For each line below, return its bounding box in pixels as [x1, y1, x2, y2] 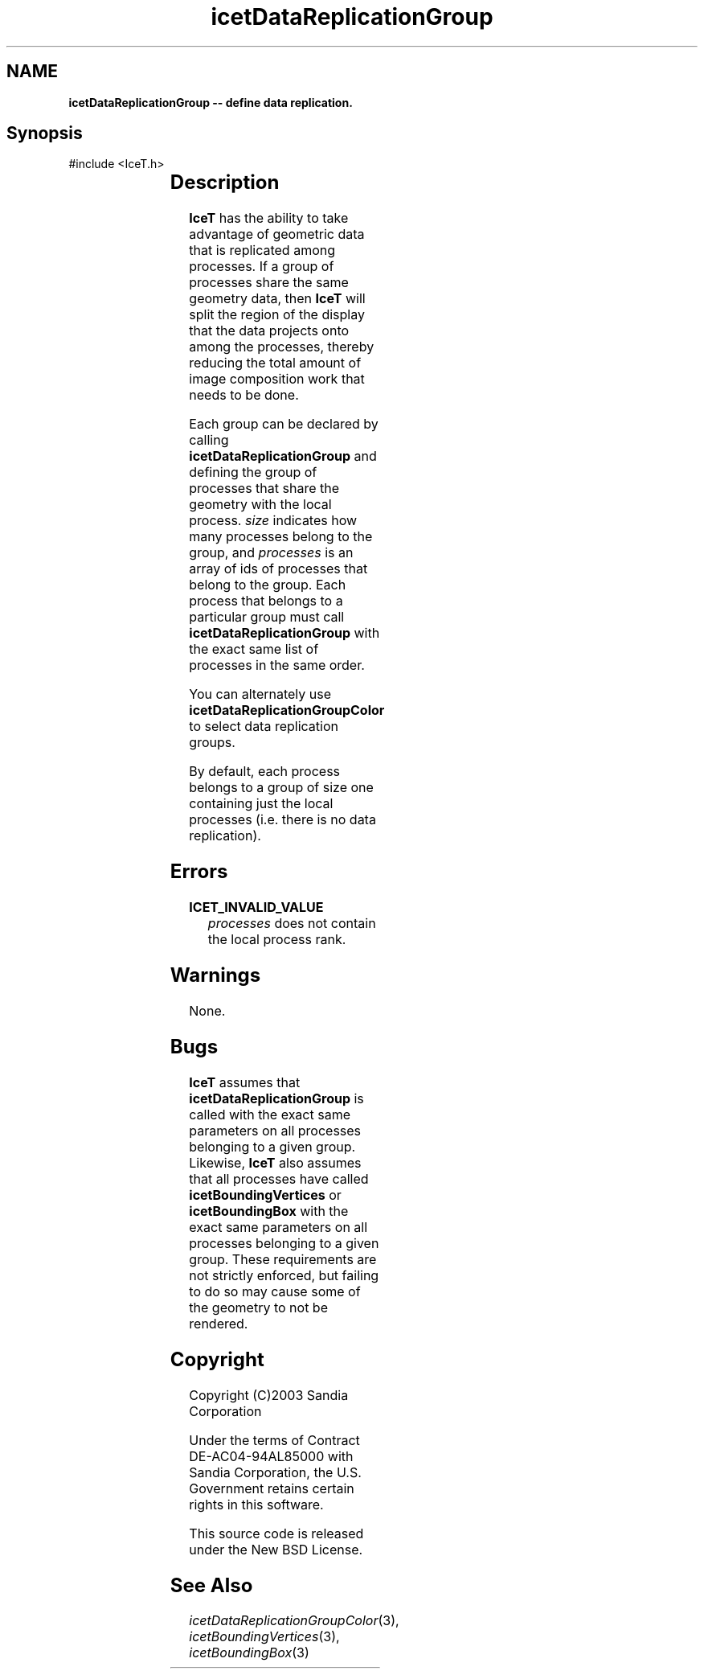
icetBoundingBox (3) [189, 1644, 309, 1661]
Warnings [170, 963, 261, 987]
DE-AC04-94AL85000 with [189, 1447, 354, 1464]
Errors [170, 860, 228, 884]
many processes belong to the [189, 528, 373, 545]
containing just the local [189, 795, 334, 812]
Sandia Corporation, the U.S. [189, 1464, 362, 1480]
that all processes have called [189, 1170, 369, 1187]
